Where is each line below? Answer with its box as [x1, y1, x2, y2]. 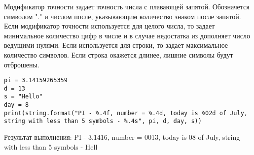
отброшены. [4, 59, 39, 69]
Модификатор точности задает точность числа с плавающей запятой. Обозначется [4, 1, 250, 11]
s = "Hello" [4, 93, 43, 100]
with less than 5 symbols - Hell [4, 141, 98, 152]
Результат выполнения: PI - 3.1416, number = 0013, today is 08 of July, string [4, 132, 240, 142]
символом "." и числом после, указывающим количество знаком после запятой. [4, 11, 241, 21]
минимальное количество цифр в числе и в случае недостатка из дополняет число [4, 30, 250, 40]
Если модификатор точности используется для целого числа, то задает [4, 21, 215, 31]
